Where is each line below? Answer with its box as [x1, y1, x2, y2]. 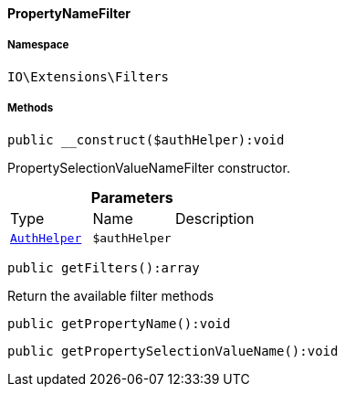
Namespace [7, 38, 69, 52]
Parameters [90, 187, 173, 207]
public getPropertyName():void [7, 315, 231, 331]
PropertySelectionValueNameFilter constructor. [7, 159, 290, 176]
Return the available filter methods [7, 287, 214, 303]
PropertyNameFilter [7, 5, 131, 21]
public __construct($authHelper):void [7, 132, 285, 147]
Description [174, 208, 255, 228]
